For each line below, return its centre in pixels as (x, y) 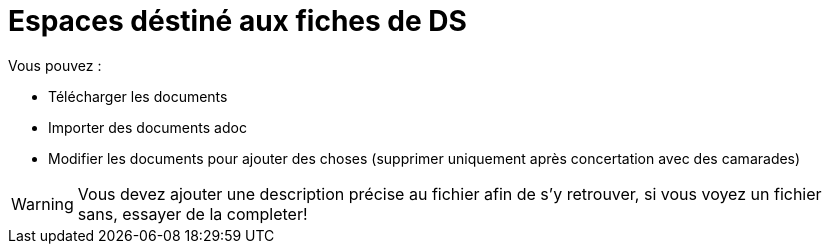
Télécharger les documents (138, 96)
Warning (42, 203)
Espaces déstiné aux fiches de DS (237, 21)
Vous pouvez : (55, 65)
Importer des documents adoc (147, 127)
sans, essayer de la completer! (192, 213)
